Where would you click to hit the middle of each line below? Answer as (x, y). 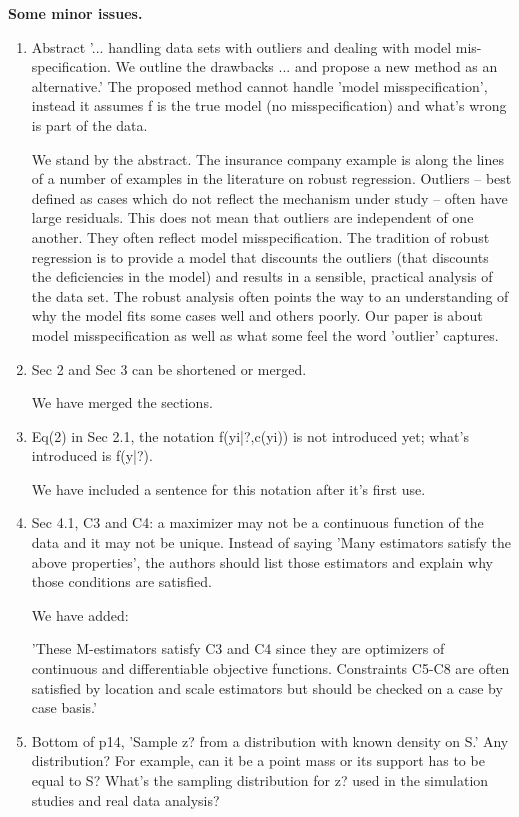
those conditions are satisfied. (121, 581)
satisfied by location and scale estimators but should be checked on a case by (267, 687)
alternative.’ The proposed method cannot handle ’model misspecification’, (259, 85)
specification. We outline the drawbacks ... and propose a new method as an (264, 66)
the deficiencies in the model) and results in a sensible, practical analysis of (262, 276)
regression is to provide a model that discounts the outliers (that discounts (260, 256)
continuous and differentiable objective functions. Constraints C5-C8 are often (270, 668)
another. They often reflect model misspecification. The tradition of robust (260, 236)
